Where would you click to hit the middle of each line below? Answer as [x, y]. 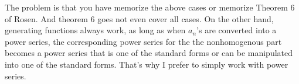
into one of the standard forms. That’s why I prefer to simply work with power [147, 64]
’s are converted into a [237, 30]
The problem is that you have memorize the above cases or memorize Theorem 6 [150, 7]
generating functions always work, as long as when [95, 30]
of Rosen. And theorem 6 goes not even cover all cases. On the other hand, [139, 18]
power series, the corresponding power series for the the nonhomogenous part [143, 41]
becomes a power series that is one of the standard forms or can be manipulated [149, 53]
